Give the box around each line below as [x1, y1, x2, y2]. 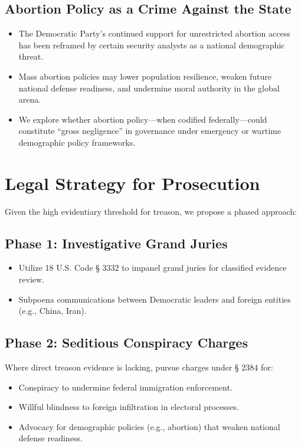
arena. [18, 93, 41, 106]
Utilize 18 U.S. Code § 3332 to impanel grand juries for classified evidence [18, 261, 287, 274]
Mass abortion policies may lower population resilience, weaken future [18, 70, 272, 82]
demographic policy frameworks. [18, 136, 136, 148]
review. [18, 273, 45, 286]
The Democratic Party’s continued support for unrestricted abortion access [18, 27, 290, 40]
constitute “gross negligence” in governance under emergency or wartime [18, 124, 281, 137]
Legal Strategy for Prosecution [5, 170, 260, 195]
